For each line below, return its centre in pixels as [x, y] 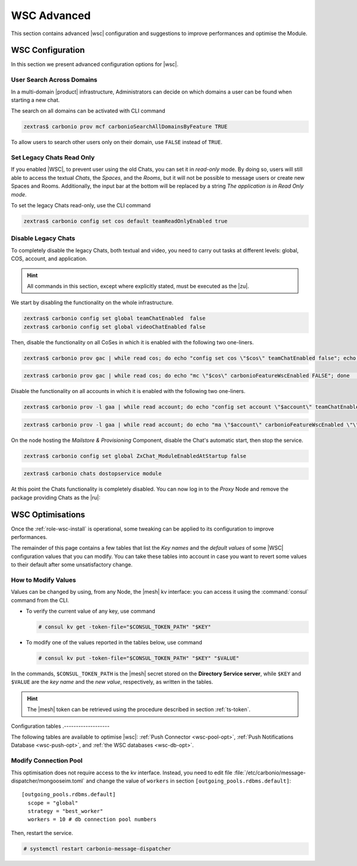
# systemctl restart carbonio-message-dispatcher [97, 848]
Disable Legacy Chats [43, 238]
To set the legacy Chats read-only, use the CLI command [81, 205]
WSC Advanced [51, 15]
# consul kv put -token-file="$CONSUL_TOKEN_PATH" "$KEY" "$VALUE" [139, 658]
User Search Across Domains [54, 80]
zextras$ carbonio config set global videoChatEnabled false [115, 327]
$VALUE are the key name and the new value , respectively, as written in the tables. [112, 682]
